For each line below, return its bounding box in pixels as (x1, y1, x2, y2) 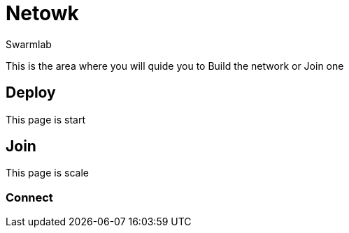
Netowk (6, 1, 79, 25)
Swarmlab (6, 38, 52, 50)
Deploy (6, 84, 56, 102)
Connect (6, 190, 53, 204)
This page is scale (6, 167, 89, 179)
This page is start (6, 113, 85, 126)
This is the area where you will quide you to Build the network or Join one (6, 59, 344, 72)
